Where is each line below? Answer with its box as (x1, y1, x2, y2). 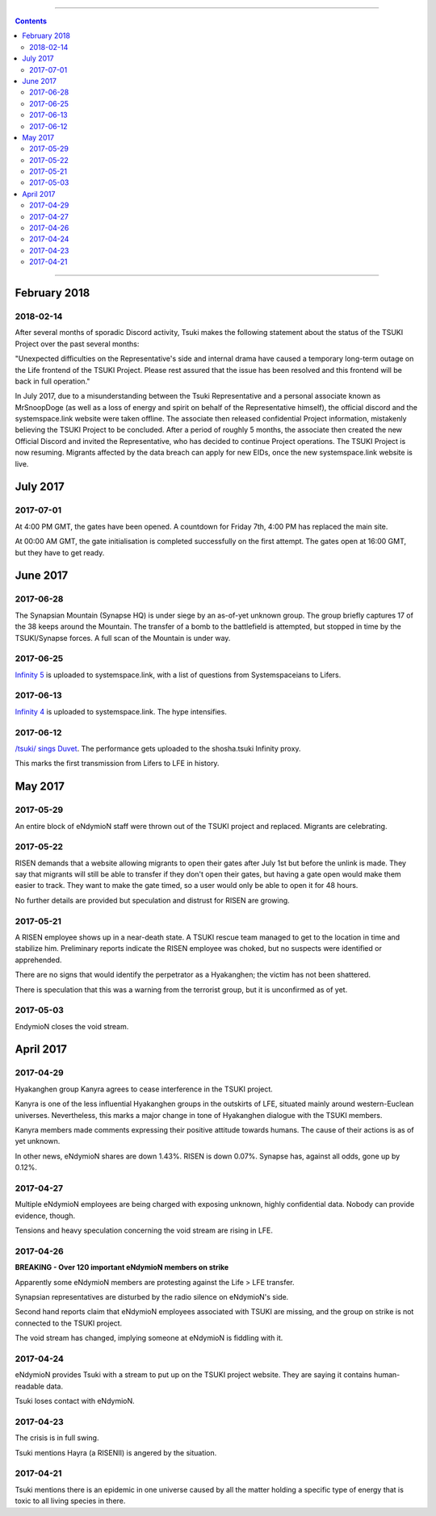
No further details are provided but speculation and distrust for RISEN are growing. (15, 895, 290, 905)
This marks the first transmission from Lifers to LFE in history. (15, 759, 220, 768)
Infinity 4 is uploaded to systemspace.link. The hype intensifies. (15, 706, 228, 716)
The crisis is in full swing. (15, 1433, 99, 1443)
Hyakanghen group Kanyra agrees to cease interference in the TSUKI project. (15, 1084, 274, 1094)
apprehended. (15, 955, 62, 965)
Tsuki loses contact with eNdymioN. (15, 1397, 135, 1406)
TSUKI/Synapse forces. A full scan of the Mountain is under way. (15, 633, 231, 643)
